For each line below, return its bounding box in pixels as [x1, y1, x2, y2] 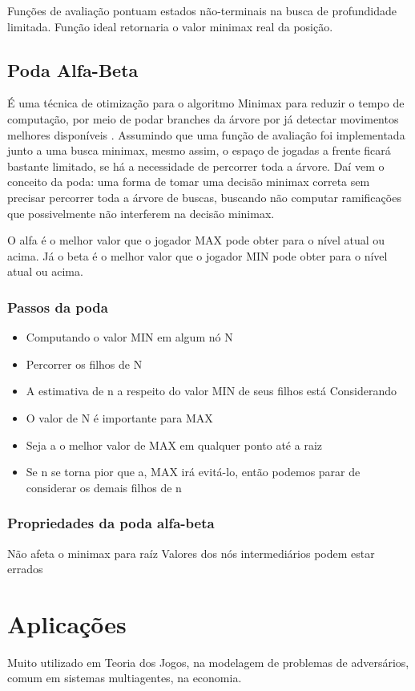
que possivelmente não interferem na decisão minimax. [7, 204, 275, 221]
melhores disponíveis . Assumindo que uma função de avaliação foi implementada [7, 126, 405, 143]
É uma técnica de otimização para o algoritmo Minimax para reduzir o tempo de [7, 95, 405, 111]
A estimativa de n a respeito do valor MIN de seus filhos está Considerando [26, 382, 397, 399]
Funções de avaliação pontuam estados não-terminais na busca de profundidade [7, 2, 397, 18]
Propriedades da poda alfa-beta [7, 513, 215, 533]
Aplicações [7, 607, 127, 640]
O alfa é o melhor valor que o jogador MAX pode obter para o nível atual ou [7, 232, 385, 249]
